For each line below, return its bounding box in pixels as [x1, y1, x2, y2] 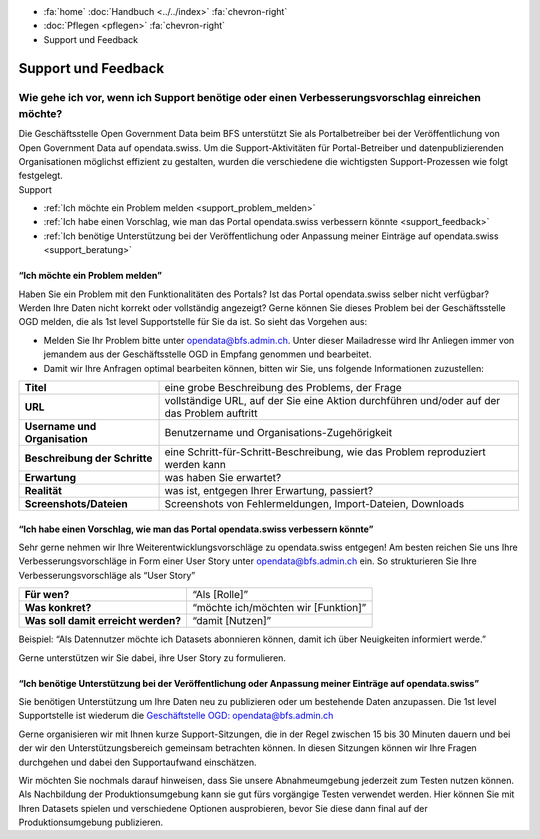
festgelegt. [18, 170, 64, 182]
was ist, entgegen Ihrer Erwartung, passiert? [164, 483, 374, 497]
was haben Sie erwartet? [164, 470, 282, 484]
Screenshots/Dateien [24, 496, 129, 510]
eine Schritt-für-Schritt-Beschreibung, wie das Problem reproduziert [164, 445, 487, 459]
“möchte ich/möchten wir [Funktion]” [191, 601, 367, 615]
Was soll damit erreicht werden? [24, 614, 182, 628]
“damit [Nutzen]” [191, 614, 272, 628]
